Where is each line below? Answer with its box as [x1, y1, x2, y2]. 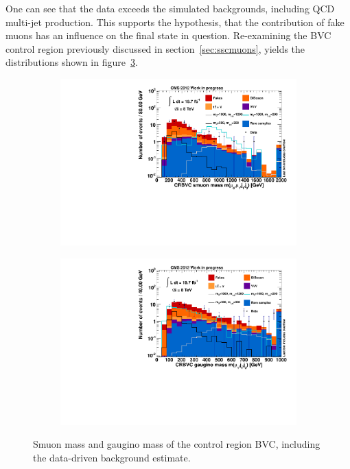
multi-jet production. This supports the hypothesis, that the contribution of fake [5, 14, 345, 29]
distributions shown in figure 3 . [5, 55, 138, 69]
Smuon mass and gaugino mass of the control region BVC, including [33, 437, 320, 451]
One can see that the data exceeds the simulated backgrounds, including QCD [5, 1, 335, 15]
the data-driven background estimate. [33, 450, 191, 464]
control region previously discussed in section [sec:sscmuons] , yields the [5, 41, 305, 56]
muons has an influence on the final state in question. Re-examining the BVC [5, 28, 331, 43]
